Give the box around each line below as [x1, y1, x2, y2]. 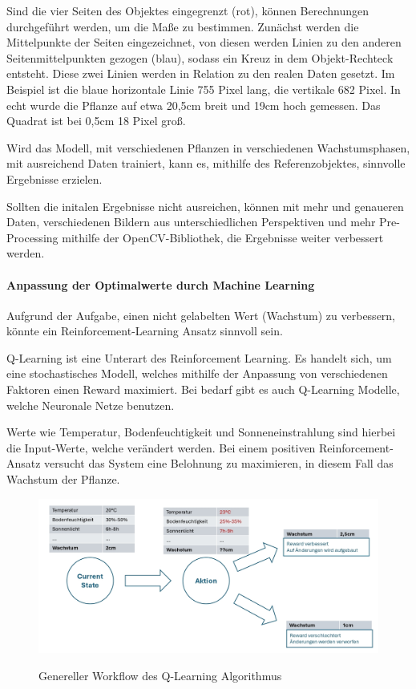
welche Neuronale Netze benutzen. [6, 396, 175, 413]
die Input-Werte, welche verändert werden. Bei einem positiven [6, 439, 316, 456]
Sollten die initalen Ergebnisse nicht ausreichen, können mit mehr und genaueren [6, 197, 404, 214]
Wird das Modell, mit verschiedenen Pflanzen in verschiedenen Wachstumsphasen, [6, 139, 410, 156]
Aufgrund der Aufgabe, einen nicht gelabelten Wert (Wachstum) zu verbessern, [6, 306, 396, 323]
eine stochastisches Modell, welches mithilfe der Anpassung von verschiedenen [6, 365, 388, 382]
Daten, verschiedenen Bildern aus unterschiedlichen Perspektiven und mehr [6, 213, 376, 230]
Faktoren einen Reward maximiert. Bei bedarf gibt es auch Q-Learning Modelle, [6, 381, 400, 398]
